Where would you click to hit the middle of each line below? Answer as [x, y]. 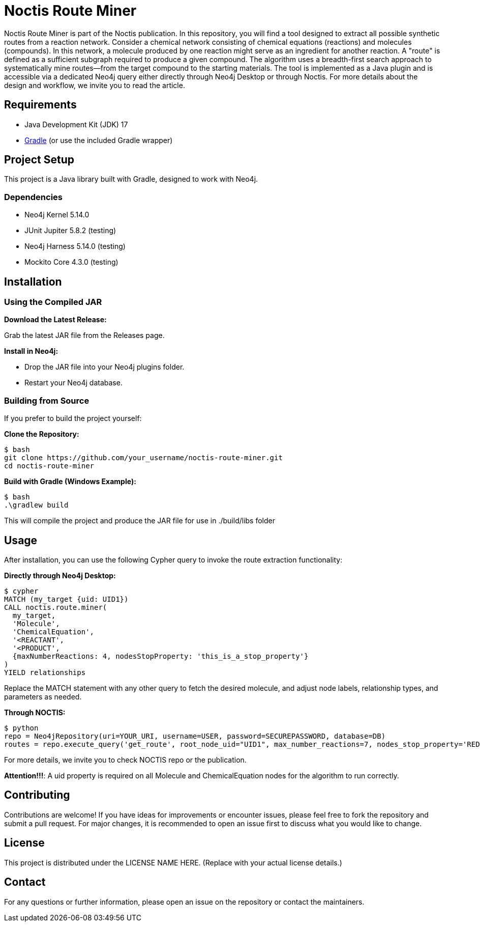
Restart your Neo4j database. [73, 383]
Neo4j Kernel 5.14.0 [57, 215]
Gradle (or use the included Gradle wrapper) [99, 140]
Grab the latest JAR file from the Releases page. [84, 335]
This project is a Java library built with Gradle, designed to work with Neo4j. [131, 179]
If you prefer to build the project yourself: [73, 418]
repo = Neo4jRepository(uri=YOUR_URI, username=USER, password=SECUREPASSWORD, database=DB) [195, 736]
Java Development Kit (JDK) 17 [76, 124]
